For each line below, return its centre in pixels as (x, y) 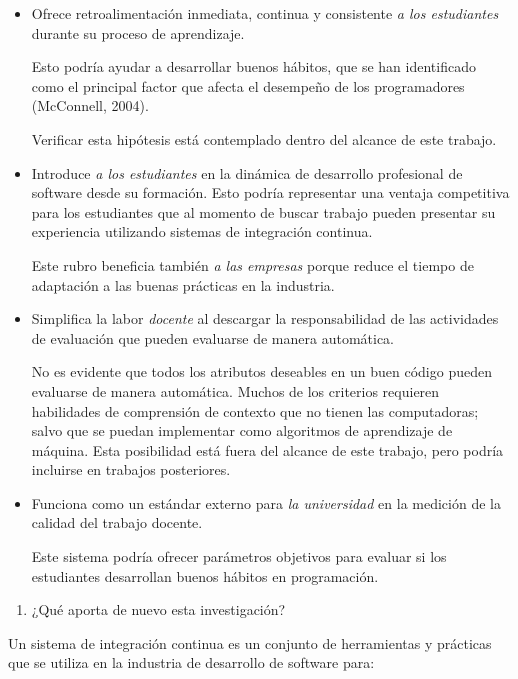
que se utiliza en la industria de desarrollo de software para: (191, 662)
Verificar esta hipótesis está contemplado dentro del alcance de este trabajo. (264, 138)
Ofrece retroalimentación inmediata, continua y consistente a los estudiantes (265, 13)
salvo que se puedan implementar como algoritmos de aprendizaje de (242, 430)
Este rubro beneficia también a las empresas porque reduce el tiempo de (252, 264)
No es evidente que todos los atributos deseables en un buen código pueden (261, 371)
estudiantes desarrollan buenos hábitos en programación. (205, 575)
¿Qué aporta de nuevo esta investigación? (158, 609)
